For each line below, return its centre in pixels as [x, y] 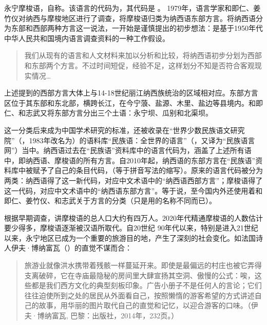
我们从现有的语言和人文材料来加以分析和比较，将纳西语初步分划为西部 [143, 55]
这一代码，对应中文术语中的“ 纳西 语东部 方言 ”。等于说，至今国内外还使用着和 [133, 190]
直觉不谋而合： [107, 248]
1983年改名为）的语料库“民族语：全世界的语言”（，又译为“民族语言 [142, 140]
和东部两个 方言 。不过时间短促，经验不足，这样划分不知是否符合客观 [139, 65]
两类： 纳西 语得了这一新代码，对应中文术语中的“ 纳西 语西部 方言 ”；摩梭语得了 [133, 180]
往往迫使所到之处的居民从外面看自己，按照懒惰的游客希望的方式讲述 [139, 295]
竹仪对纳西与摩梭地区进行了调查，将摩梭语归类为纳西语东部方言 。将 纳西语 [130, 18]
